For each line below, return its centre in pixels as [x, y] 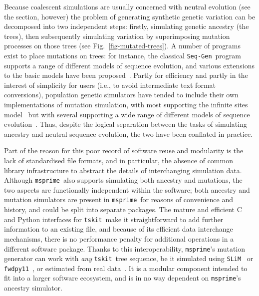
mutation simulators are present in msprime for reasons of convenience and [119, 199]
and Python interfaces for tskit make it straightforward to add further [114, 219]
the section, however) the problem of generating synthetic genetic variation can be [130, 16]
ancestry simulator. [33, 288]
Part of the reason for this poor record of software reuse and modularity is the [124, 150]
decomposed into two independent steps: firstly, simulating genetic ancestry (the [127, 26]
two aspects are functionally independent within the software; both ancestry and [127, 189]
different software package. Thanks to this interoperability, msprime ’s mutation [125, 248]
